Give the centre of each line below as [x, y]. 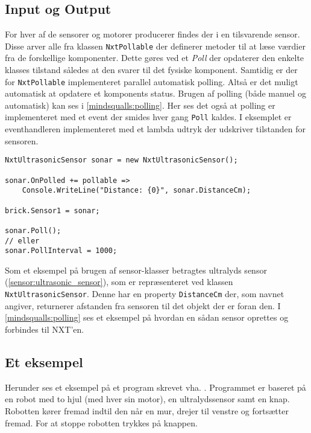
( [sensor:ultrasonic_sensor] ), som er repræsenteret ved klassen [119, 282]
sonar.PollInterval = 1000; [61, 251]
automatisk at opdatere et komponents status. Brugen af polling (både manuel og [155, 93]
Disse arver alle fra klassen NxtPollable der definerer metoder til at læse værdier [155, 46]
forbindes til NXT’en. [45, 329]
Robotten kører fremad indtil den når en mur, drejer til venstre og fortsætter [147, 410]
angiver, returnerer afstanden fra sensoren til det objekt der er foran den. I [143, 305]
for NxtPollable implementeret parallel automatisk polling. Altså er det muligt [152, 81]
